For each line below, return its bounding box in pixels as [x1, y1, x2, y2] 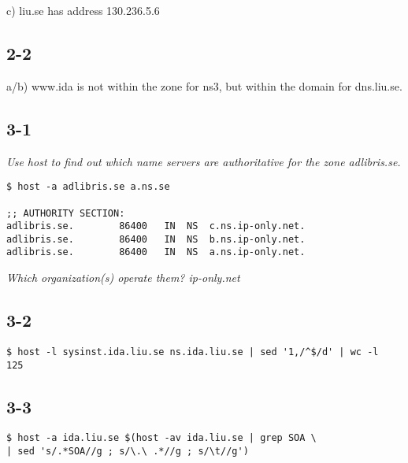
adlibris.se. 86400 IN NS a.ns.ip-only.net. [6, 246, 306, 258]
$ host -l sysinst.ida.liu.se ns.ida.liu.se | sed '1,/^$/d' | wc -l [6, 346, 379, 357]
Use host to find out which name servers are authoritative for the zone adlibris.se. [6, 153, 401, 169]
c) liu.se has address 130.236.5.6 [6, 2, 160, 18]
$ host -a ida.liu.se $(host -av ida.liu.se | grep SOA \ [6, 432, 317, 444]
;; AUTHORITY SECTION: [6, 207, 125, 219]
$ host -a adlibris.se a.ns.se [6, 181, 170, 193]
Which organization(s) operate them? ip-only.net [6, 269, 240, 286]
